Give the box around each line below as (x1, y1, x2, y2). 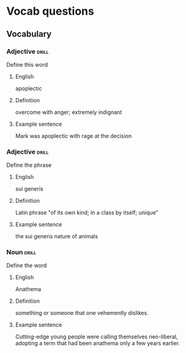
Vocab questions (6, 4, 95, 18)
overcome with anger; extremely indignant (15, 108, 122, 116)
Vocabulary (6, 29, 52, 39)
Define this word (6, 61, 48, 68)
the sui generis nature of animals (15, 233, 99, 240)
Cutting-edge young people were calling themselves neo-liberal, (15, 333, 179, 341)
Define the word (6, 262, 47, 269)
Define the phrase (6, 161, 52, 169)
